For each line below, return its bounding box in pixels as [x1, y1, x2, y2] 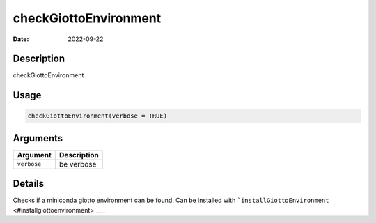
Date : [13, 35, 29, 43]
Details [13, 178, 45, 190]
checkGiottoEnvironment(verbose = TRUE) [27, 112, 167, 120]
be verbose [59, 159, 97, 169]
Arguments [13, 132, 63, 144]
